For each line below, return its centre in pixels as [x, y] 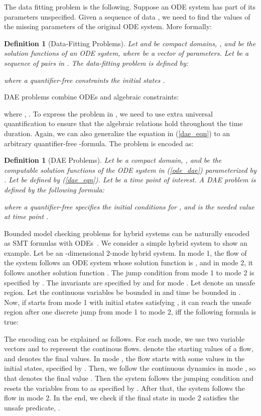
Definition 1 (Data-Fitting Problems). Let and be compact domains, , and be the [130, 43]
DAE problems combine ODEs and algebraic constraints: [92, 97]
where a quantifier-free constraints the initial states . [85, 80]
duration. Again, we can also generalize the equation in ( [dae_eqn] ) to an [117, 133]
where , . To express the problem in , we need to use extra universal [108, 113]
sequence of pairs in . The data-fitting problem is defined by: [96, 63]
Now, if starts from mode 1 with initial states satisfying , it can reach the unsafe [128, 302]
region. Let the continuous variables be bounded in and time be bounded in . [122, 292]
